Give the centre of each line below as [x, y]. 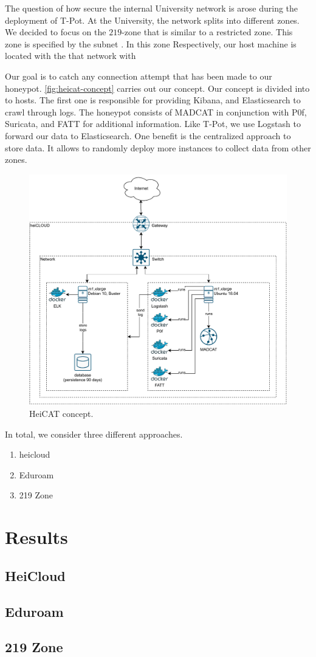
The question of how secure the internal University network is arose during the [152, 8]
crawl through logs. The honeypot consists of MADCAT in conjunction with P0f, [156, 112]
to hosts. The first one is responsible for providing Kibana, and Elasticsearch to [153, 100]
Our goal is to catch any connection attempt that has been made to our [139, 76]
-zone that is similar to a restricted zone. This [207, 32]
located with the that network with [70, 56]
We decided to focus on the [56, 32]
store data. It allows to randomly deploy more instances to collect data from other [158, 147]
